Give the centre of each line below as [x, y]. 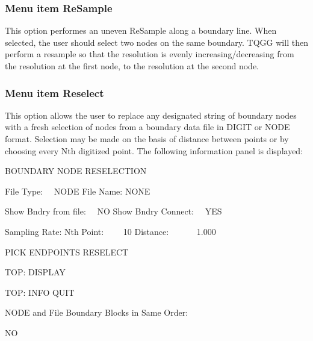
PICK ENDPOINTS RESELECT [67, 252]
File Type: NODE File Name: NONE [78, 191]
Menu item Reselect [54, 92]
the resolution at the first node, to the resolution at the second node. [132, 66]
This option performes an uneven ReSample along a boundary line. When [141, 30]
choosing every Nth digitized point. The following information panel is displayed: [154, 150]
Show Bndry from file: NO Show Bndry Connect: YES [113, 211]
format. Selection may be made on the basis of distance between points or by [147, 139]
